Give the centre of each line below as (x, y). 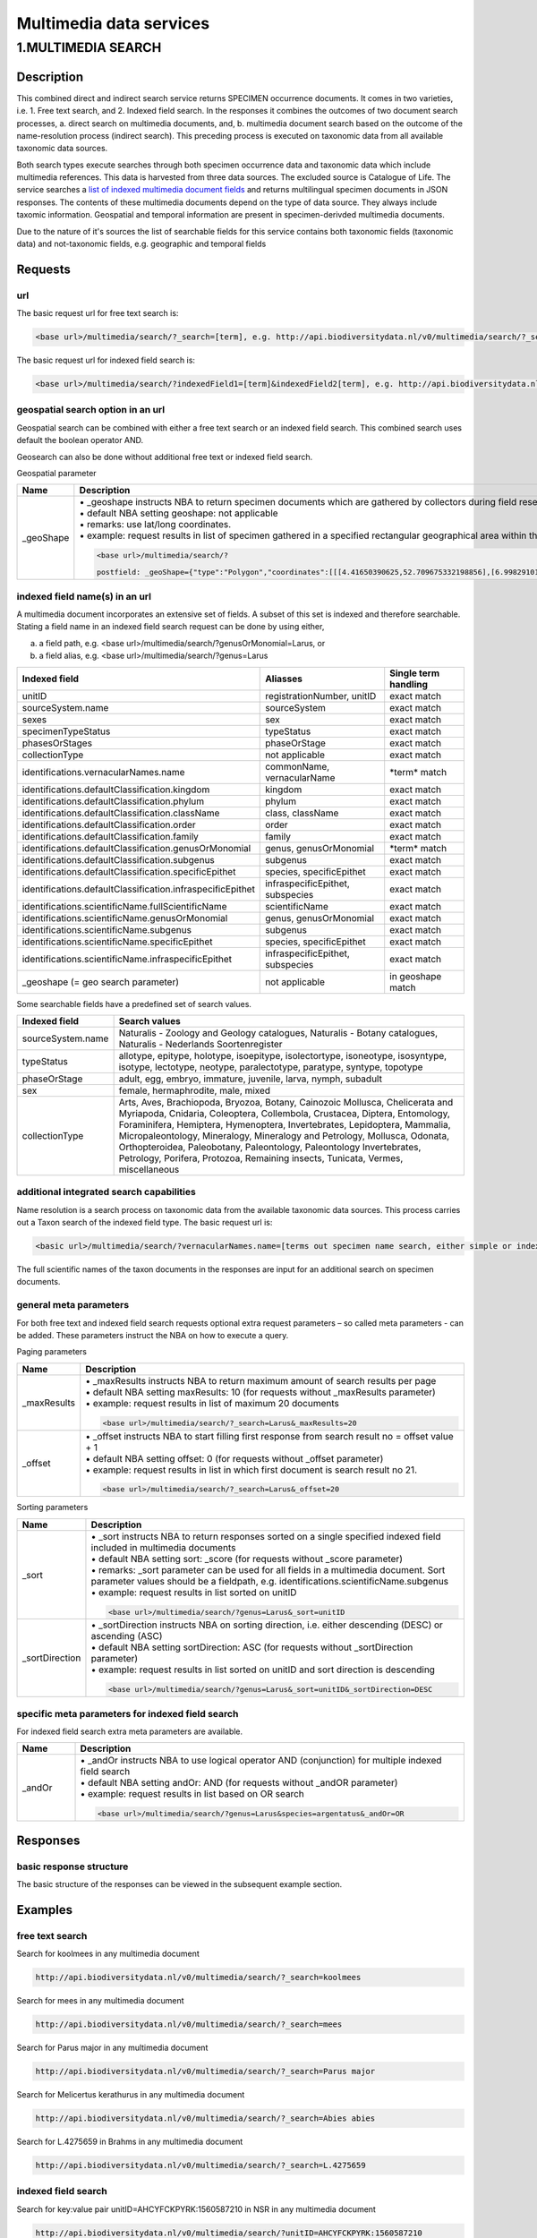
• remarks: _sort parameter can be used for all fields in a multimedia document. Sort (268, 1569)
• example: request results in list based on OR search (192, 1794)
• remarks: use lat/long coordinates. (155, 525)
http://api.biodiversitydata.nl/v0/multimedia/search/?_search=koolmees (198, 1977)
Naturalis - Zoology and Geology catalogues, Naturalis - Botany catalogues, (278, 1032)
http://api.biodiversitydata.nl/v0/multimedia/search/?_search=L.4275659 (200, 2165)
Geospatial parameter (57, 474)
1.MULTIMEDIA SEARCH (89, 47)
